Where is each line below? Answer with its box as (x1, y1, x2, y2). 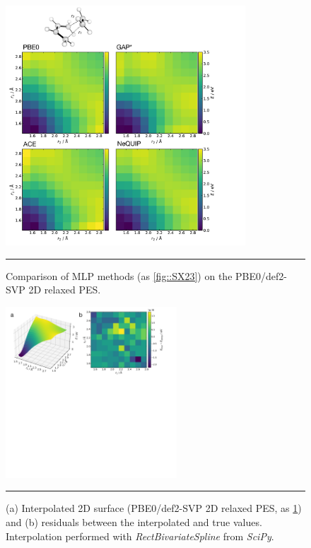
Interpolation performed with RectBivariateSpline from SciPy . (6, 528, 274, 543)
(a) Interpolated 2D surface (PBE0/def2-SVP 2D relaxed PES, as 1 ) (6, 501, 302, 515)
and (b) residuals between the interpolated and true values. (6, 515, 262, 530)
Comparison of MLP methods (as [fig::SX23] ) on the (6, 268, 233, 283)
